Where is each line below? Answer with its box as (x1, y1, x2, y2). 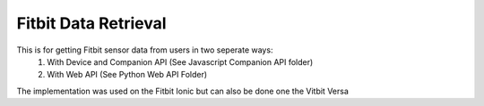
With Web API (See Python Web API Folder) (47, 69, 208, 80)
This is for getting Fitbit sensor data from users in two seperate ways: (16, 45, 273, 55)
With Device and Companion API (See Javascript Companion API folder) (47, 56, 314, 67)
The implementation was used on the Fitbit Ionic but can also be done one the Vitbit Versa (16, 86, 350, 96)
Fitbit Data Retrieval (16, 13, 167, 33)
